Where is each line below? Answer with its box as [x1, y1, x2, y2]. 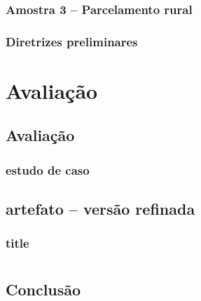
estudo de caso [6, 161, 90, 178]
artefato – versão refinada [6, 198, 195, 220]
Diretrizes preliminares [6, 32, 138, 50]
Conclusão [6, 278, 81, 300]
